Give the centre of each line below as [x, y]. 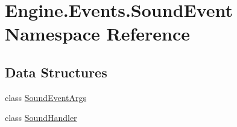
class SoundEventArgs [46, 97]
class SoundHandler [41, 118]
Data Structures [56, 72]
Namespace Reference [97, 34]
